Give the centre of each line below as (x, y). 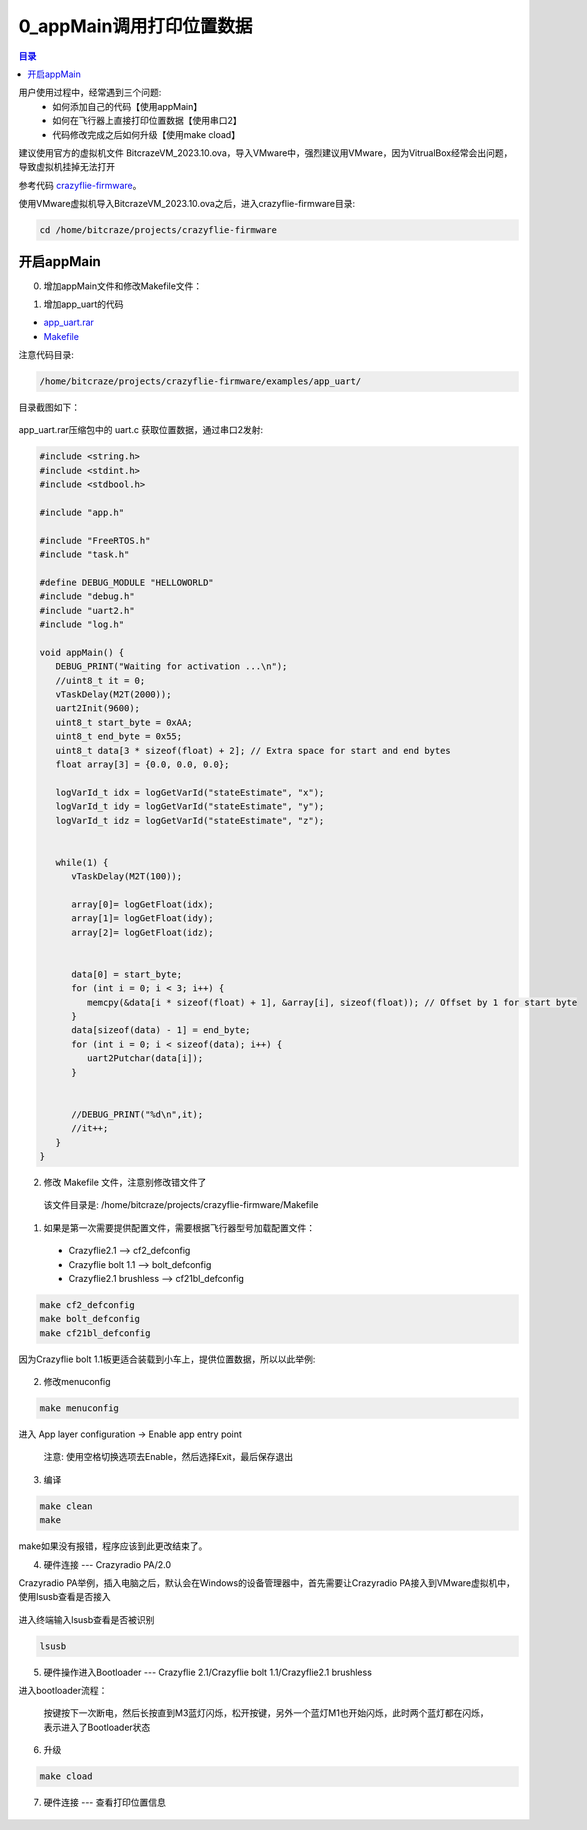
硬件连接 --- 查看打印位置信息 (105, 1802)
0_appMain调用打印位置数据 (135, 26)
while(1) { (82, 862)
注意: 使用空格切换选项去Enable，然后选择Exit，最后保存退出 (168, 1457)
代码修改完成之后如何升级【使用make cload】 (146, 134)
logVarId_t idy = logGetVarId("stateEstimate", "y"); (190, 806)
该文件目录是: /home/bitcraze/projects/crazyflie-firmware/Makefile (181, 1205)
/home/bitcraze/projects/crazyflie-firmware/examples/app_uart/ (200, 381)
